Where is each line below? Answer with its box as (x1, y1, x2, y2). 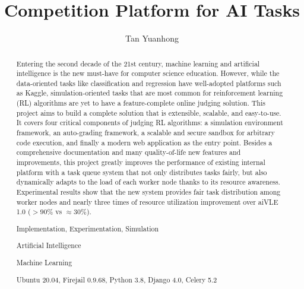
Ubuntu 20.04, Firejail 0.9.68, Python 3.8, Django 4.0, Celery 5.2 (16, 274, 217, 284)
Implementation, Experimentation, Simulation (16, 223, 159, 233)
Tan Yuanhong (125, 32, 179, 45)
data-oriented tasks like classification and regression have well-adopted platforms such (16, 78, 281, 88)
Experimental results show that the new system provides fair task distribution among (16, 187, 281, 197)
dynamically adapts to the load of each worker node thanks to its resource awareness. (16, 177, 280, 187)
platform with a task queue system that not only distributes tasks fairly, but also (16, 167, 267, 177)
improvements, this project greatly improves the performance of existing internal (16, 157, 265, 167)
